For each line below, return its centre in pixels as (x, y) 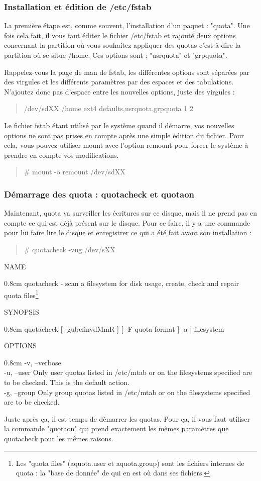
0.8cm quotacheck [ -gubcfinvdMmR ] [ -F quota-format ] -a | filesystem (114, 328)
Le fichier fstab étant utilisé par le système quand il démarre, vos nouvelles (119, 125)
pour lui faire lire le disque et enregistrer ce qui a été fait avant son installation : (128, 232)
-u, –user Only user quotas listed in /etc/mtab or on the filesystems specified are (128, 372)
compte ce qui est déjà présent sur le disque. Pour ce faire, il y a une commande (127, 222)
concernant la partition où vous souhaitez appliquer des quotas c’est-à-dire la (122, 45)
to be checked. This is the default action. (67, 382)
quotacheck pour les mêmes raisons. (59, 438)
